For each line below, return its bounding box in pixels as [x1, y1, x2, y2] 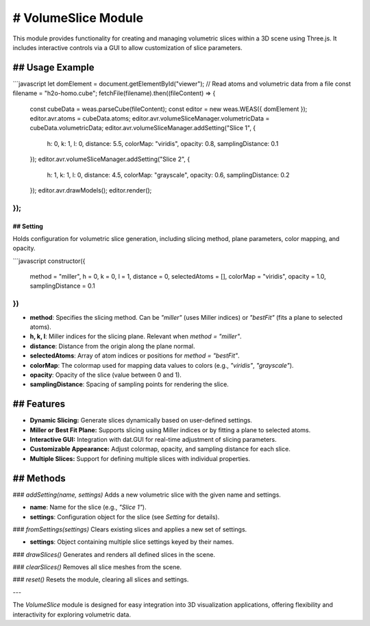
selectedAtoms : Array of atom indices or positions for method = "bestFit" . [29, 351, 240, 360]
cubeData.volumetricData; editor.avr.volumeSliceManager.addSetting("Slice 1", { [29, 124, 256, 132]
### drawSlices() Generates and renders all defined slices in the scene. [12, 550, 216, 558]
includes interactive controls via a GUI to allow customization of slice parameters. [12, 43, 243, 51]
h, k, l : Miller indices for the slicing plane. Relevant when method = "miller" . [29, 332, 242, 340]
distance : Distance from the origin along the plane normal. [29, 342, 195, 350]
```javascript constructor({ [12, 257, 86, 265]
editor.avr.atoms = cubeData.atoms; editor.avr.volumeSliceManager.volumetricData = [29, 114, 270, 123]
